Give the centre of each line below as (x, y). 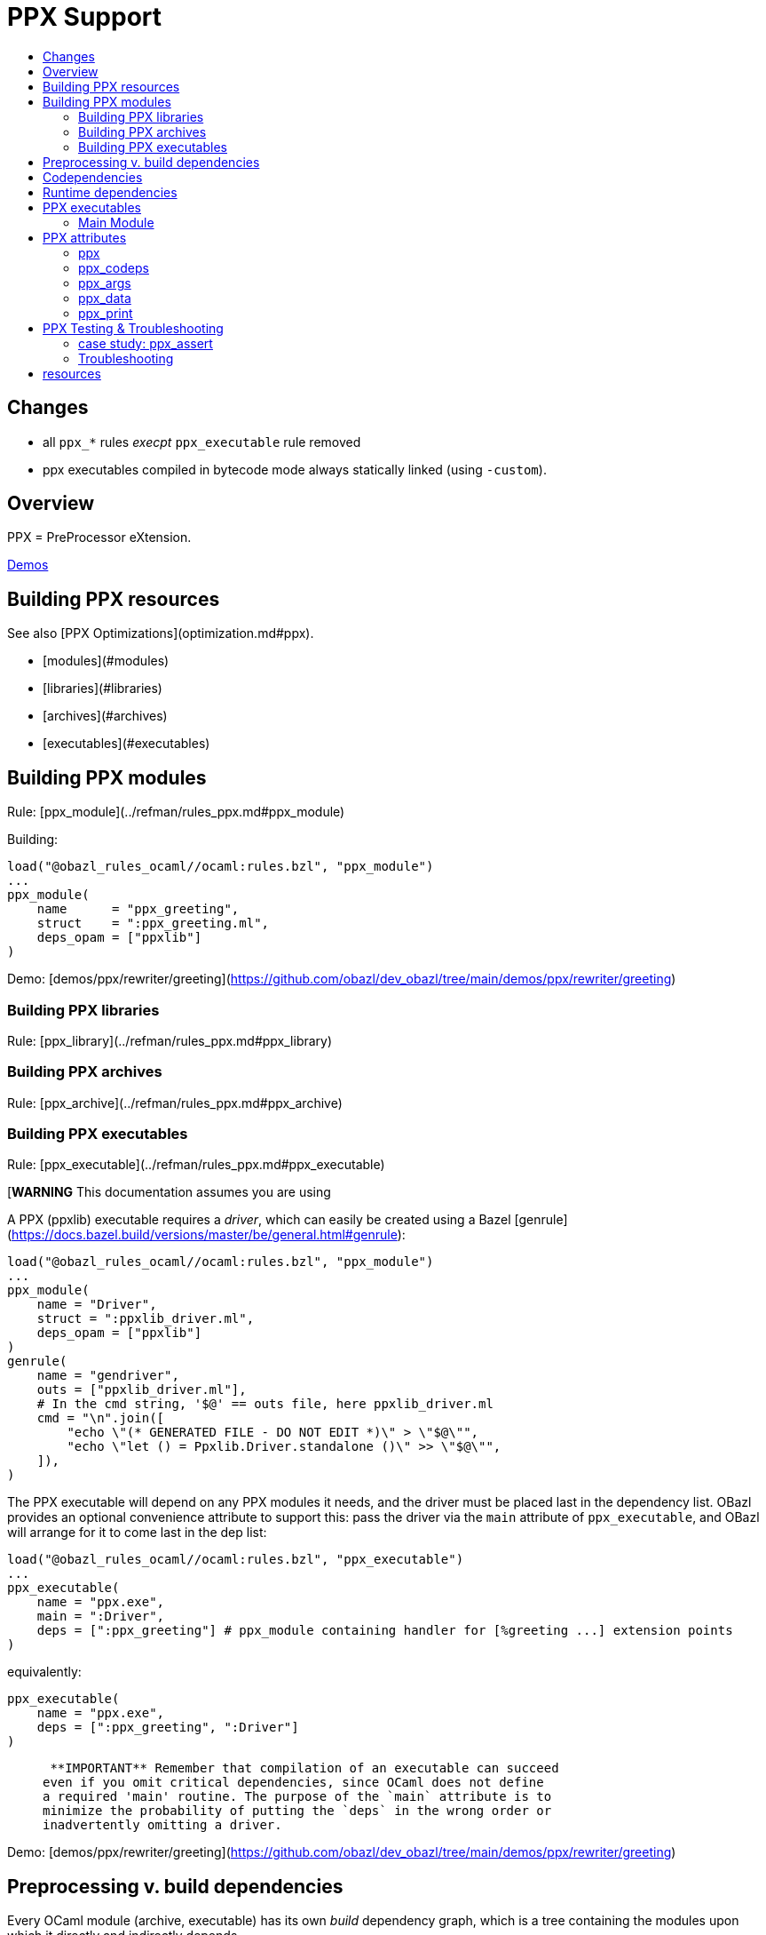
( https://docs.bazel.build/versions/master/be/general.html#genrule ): (206, 1235)
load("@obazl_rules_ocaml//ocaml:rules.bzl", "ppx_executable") (236, 1560)
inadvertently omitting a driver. (162, 1825)
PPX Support (85, 17)
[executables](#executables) (126, 744)
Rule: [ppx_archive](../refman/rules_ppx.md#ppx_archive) (175, 1103)
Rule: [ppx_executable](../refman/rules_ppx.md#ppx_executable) (196, 1165)
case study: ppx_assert (146, 343)
